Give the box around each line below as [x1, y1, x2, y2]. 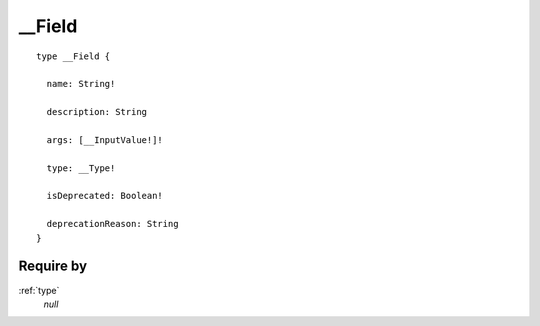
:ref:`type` [18, 284, 60, 296]
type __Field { [36, 50, 111, 62]
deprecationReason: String [46, 218, 179, 230]
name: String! [46, 78, 116, 90]
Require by [18, 258, 88, 275]
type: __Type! [46, 162, 116, 174]
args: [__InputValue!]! [46, 134, 164, 145]
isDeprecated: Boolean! [46, 190, 164, 202]
